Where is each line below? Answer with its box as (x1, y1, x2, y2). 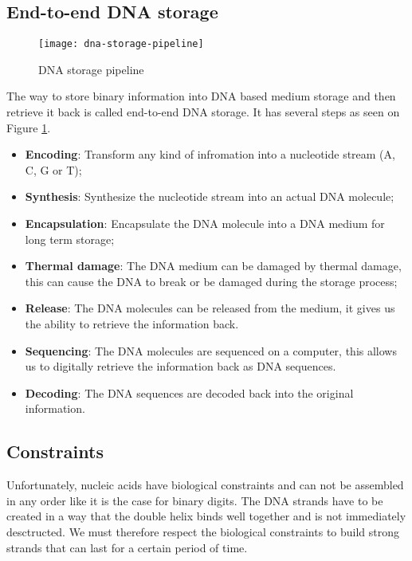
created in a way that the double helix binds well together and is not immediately (6, 508, 406, 524)
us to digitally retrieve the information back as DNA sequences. (25, 358, 336, 375)
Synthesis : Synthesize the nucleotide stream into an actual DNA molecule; (25, 188, 394, 205)
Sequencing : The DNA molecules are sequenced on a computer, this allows (25, 342, 397, 359)
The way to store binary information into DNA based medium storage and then (6, 88, 396, 104)
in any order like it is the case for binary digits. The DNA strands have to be (6, 492, 383, 508)
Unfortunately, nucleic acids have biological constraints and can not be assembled (6, 477, 404, 493)
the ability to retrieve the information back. (25, 315, 239, 331)
